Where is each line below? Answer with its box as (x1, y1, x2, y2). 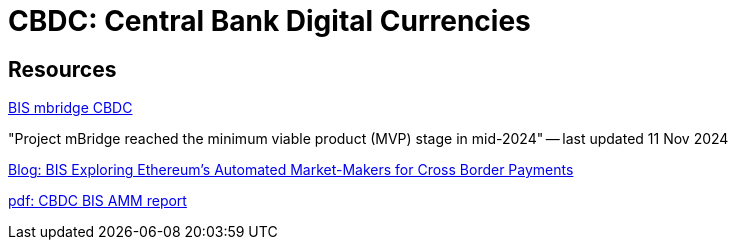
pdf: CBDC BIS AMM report (8, 192, 187, 210)
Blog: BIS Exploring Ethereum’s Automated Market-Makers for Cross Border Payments (8, 161, 574, 179)
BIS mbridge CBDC (8, 99, 133, 117)
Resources (8, 56, 117, 82)
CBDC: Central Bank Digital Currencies (8, 4, 531, 38)
